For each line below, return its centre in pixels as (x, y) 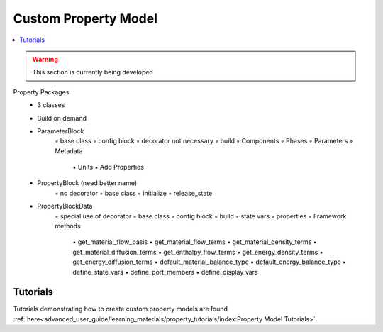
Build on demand (62, 118)
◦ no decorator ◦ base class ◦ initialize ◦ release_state (134, 193)
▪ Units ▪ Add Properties (109, 167)
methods (68, 226)
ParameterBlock (61, 131)
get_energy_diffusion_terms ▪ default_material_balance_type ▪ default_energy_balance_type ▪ (210, 262)
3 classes (51, 105)
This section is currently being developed (93, 72)
